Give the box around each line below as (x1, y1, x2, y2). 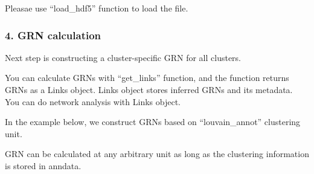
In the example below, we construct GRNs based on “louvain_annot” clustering (5, 115, 301, 128)
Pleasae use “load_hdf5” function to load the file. (5, 2, 188, 14)
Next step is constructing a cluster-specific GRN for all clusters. (5, 51, 242, 63)
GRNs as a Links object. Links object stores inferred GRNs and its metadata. (5, 83, 293, 95)
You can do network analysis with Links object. (5, 95, 181, 108)
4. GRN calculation (5, 27, 101, 42)
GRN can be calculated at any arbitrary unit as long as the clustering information (5, 147, 309, 160)
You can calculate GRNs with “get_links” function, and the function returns (5, 71, 289, 84)
